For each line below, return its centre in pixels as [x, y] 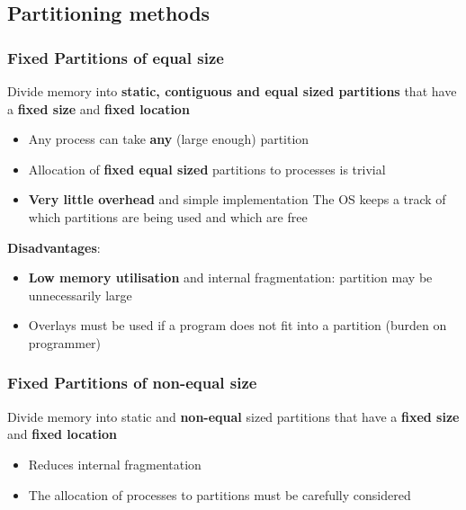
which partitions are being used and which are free [168, 216]
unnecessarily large [80, 295]
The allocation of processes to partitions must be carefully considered [220, 494]
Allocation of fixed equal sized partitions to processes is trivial [207, 169]
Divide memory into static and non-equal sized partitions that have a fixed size [233, 416]
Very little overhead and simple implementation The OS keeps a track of [237, 199]
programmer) [65, 342]
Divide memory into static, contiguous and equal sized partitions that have [232, 91]
